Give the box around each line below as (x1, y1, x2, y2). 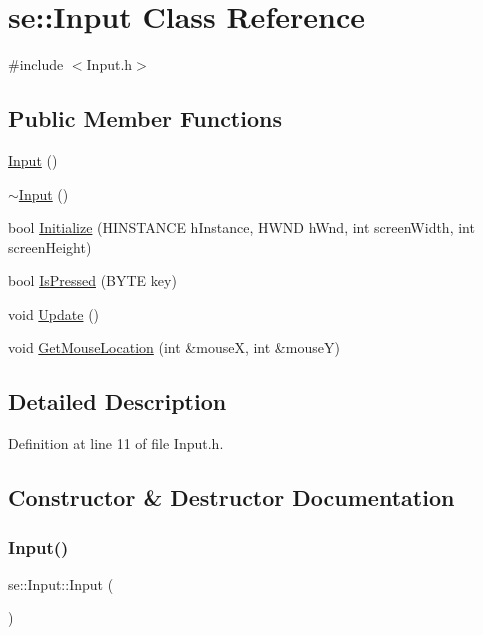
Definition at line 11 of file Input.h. (8, 433, 224, 454)
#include (8, 54, 64, 75)
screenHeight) (8, 236, 92, 257)
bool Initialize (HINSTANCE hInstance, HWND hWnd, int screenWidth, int (8, 217, 475, 238)
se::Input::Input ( (8, 573, 114, 594)
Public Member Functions (8, 103, 282, 134)
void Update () (8, 303, 100, 324)
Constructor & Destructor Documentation (8, 482, 455, 513)
